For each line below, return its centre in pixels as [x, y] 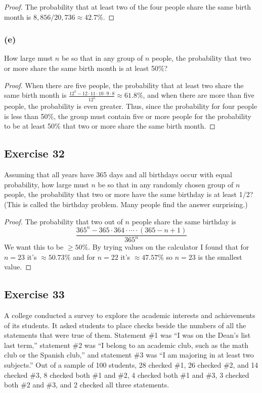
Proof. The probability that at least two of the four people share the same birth [127, 7]
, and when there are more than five [199, 95]
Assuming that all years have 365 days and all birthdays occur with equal [118, 174]
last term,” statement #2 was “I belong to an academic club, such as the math [126, 345]
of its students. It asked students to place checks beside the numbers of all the [125, 325]
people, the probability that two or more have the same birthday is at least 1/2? [129, 194]
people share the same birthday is [184, 221]
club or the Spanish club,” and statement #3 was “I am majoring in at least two [129, 355]
